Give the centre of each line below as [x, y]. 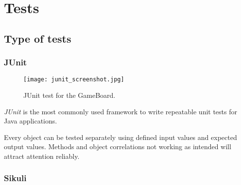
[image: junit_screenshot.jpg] [74, 80]
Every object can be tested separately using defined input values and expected [120, 137]
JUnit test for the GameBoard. [69, 95]
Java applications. [31, 121]
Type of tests [38, 38]
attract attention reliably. [42, 156]
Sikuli [15, 177]
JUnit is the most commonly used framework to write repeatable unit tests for [121, 111]
